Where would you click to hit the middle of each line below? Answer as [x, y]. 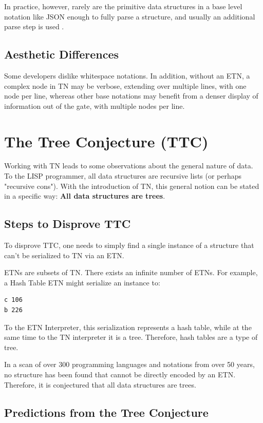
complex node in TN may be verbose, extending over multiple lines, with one [125, 85]
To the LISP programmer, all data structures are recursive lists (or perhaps [123, 176]
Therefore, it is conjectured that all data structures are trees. [100, 384]
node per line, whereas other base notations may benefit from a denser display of [131, 96]
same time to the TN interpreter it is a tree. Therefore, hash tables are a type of [131, 337]
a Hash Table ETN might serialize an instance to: [82, 282]
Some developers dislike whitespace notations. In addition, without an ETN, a [127, 75]
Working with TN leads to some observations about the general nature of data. [129, 166]
